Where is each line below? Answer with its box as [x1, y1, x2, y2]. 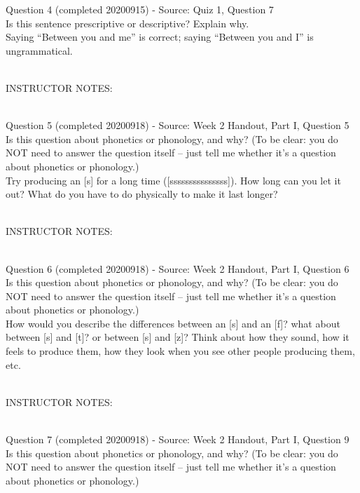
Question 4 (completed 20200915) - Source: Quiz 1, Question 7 [6, 2, 274, 16]
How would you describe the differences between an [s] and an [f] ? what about [6, 316, 340, 330]
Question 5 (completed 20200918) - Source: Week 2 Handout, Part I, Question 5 [6, 118, 349, 133]
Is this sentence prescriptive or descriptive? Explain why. [6, 15, 249, 30]
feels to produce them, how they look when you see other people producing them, [6, 344, 355, 358]
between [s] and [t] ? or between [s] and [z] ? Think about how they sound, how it [6, 330, 349, 344]
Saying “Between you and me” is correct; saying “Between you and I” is [6, 29, 314, 44]
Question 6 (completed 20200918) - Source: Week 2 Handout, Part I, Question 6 [6, 261, 349, 276]
